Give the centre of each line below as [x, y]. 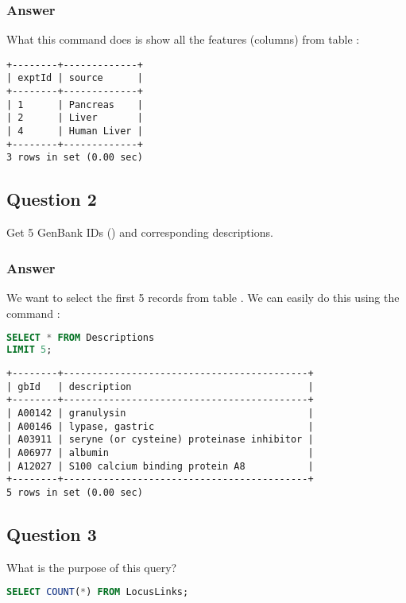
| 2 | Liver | [75, 118]
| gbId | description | [160, 387]
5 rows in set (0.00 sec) [75, 492]
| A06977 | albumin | [160, 452]
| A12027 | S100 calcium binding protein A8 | [160, 466]
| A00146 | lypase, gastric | [160, 426]
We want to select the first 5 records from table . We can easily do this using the [203, 298]
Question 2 [52, 199]
